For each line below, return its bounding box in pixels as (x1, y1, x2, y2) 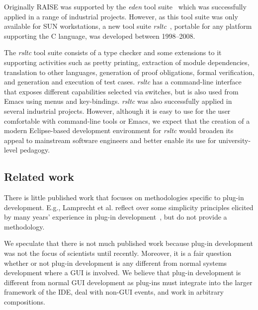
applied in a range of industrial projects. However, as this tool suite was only (4, 11, 238, 21)
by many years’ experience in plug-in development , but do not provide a (4, 212, 227, 222)
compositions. (4, 297, 45, 307)
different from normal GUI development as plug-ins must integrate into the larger (4, 277, 253, 287)
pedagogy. (19, 145, 50, 155)
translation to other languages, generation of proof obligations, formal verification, (4, 67, 255, 77)
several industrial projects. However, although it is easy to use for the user (4, 105, 231, 116)
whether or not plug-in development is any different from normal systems (4, 257, 227, 268)
